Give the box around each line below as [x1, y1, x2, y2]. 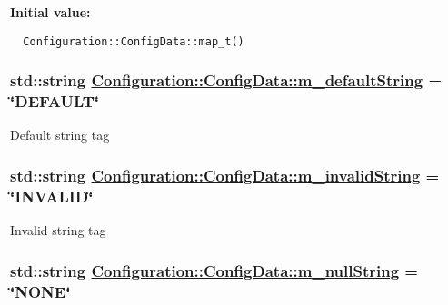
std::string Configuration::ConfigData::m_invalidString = [10, 163, 440, 186]
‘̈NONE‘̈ [10, 280, 71, 302]
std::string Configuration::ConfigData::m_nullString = [10, 259, 418, 281]
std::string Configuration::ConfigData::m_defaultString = [10, 69, 443, 92]
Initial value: [10, 3, 91, 21]
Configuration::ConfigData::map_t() [23, 34, 244, 48]
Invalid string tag [10, 221, 106, 240]
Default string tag [10, 125, 110, 144]
